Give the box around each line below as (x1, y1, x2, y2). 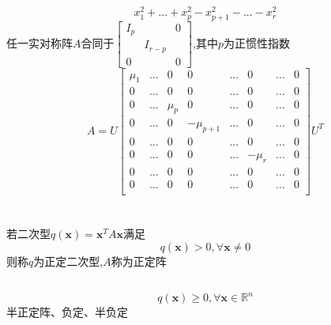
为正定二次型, (33, 252, 103, 269)
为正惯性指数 (223, 34, 290, 51)
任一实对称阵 (6, 34, 73, 51)
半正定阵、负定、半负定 (6, 304, 128, 320)
